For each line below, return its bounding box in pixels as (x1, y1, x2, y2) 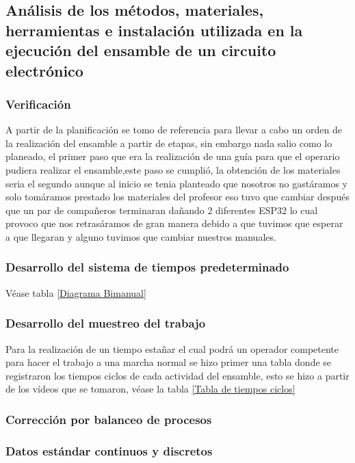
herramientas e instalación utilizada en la (5, 19, 303, 40)
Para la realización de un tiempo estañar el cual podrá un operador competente (5, 341, 339, 356)
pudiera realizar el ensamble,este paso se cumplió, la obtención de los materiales (5, 162, 341, 176)
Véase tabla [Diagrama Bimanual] (5, 285, 146, 300)
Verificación (5, 95, 71, 112)
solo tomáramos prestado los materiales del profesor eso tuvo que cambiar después (5, 189, 350, 204)
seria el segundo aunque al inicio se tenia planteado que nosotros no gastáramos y (5, 176, 347, 190)
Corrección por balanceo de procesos (5, 410, 212, 427)
